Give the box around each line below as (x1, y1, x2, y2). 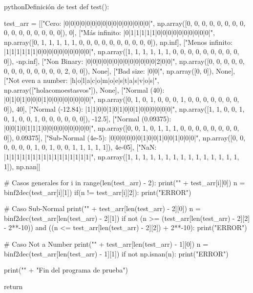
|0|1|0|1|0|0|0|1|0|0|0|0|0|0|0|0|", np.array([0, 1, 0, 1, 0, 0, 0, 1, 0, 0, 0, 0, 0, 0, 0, (4, 94, 239, 104)
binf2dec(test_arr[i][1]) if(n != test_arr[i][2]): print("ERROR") (4, 187, 191, 197)
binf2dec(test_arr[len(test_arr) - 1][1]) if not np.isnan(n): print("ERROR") (4, 248, 229, 258)
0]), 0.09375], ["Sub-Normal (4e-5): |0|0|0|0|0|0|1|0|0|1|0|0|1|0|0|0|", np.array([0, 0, (4, 132, 246, 142)
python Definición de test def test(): (4, 1, 109, 11)
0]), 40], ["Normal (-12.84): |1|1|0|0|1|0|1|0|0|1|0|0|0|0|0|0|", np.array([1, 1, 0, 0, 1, (4, 103, 245, 114)
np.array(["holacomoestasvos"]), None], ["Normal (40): (4, 84, 165, 95)
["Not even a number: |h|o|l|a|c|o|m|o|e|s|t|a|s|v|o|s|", (4, 75, 159, 85)
